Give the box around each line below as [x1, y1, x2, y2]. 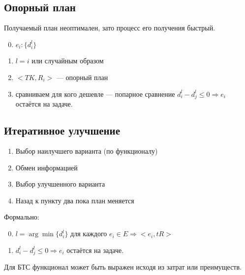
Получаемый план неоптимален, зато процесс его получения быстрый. [4, 23, 215, 33]
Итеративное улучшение [4, 123, 120, 138]
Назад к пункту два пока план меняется [15, 195, 134, 205]
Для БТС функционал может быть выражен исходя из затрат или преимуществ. [4, 262, 242, 272]
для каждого [70, 228, 107, 239]
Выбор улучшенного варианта [15, 179, 105, 189]
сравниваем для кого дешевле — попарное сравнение [15, 88, 175, 99]
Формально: [4, 212, 39, 222]
